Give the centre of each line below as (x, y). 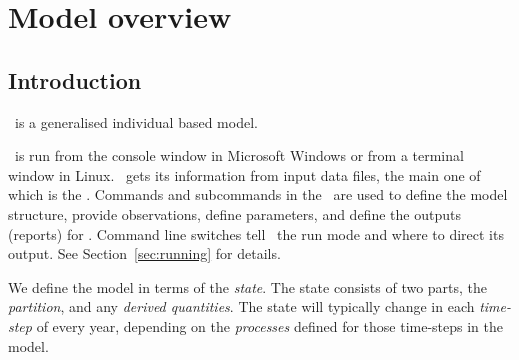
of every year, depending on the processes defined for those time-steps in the (270, 325)
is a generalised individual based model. (136, 121)
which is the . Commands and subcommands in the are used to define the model (258, 194)
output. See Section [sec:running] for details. (144, 253)
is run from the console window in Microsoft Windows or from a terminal (239, 155)
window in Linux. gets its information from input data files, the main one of (244, 174)
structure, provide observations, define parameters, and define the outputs (234, 213)
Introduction (75, 79)
